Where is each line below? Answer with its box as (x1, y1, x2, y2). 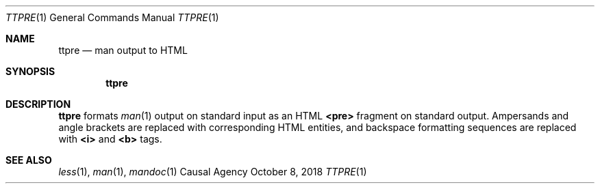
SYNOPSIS (5, 66, 55, 77)
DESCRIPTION (5, 98, 71, 110)
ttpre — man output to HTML (58, 44, 188, 56)
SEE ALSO (5, 154, 52, 166)
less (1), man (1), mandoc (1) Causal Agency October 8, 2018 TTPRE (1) (58, 166, 367, 177)
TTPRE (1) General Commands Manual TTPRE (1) (5, 12, 219, 23)
